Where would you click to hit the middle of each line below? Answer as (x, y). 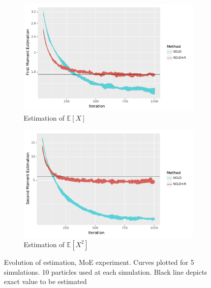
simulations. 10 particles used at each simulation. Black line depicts (105, 272)
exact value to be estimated (45, 281)
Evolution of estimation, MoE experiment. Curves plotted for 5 (99, 262)
